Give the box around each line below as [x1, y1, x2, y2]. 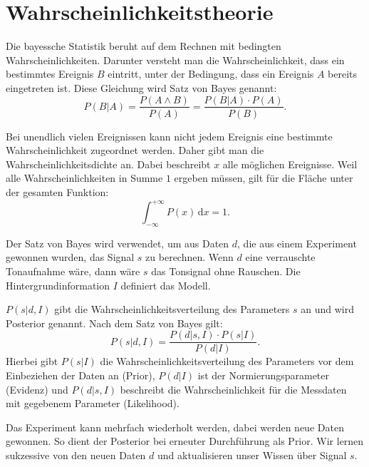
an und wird [301, 302, 354, 317]
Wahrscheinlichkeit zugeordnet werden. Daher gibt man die [6, 143, 264, 158]
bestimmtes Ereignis [6, 66, 94, 81]
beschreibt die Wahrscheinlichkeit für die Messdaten [120, 381, 347, 396]
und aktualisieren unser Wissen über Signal [157, 448, 347, 463]
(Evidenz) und [6, 381, 68, 396]
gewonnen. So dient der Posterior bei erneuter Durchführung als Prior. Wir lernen [6, 433, 364, 448]
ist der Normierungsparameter [197, 368, 330, 383]
